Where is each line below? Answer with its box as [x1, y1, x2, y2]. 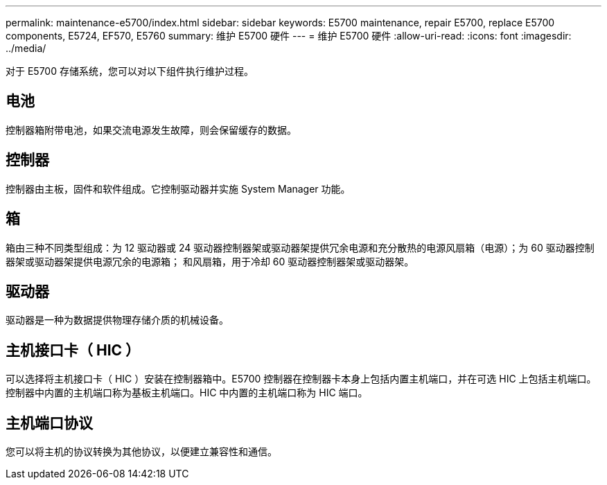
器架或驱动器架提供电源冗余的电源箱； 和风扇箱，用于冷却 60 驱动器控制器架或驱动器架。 [6, 255, 414, 267]
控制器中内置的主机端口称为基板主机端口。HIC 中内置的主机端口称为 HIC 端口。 [6, 387, 368, 399]
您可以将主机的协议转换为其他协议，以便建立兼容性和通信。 [6, 446, 277, 458]
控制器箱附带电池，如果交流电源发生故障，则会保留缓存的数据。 [6, 123, 297, 136]
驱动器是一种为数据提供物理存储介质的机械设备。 [6, 314, 229, 326]
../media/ [6, 42, 46, 54]
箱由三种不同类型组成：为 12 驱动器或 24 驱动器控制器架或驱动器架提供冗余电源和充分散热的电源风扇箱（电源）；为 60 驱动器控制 [6, 241, 595, 254]
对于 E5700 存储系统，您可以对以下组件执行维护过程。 [6, 65, 254, 77]
